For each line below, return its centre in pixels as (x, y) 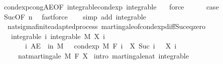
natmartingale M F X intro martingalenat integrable (103, 55)
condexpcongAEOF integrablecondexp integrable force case (111, 6)
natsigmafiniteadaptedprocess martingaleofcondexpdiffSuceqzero (106, 26)
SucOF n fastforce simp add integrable (75, 16)
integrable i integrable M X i (58, 36)
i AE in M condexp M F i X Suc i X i (101, 46)
